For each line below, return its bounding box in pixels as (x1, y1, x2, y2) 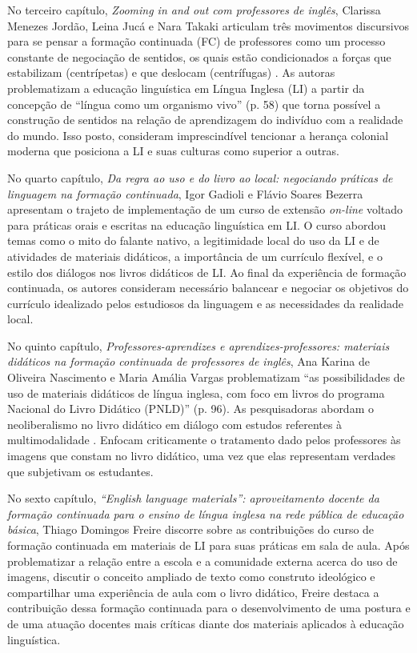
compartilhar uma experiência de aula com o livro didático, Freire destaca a (7, 583, 379, 600)
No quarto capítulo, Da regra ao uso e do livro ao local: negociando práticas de (7, 169, 393, 186)
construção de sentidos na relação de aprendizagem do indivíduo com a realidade (7, 111, 403, 128)
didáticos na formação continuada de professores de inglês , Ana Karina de (7, 353, 370, 370)
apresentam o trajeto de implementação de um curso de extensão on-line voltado (7, 201, 403, 218)
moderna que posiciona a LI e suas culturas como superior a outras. (7, 142, 340, 159)
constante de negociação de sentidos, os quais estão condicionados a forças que (7, 48, 391, 65)
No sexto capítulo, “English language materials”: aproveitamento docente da (7, 490, 379, 507)
